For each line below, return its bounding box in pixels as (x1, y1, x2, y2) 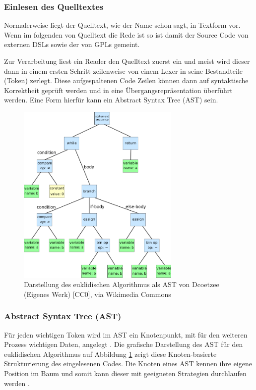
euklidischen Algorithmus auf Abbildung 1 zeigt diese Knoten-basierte (4, 348, 217, 359)
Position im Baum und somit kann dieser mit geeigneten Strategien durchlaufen (4, 368, 247, 379)
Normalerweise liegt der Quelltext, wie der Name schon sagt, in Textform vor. (4, 20, 241, 30)
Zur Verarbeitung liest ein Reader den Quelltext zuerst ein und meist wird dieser (4, 56, 250, 66)
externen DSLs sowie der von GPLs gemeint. (4, 39, 140, 49)
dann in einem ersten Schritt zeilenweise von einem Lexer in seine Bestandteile (4, 65, 243, 76)
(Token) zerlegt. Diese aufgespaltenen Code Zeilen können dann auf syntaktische (4, 75, 249, 86)
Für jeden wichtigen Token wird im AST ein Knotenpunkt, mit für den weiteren (4, 329, 248, 340)
